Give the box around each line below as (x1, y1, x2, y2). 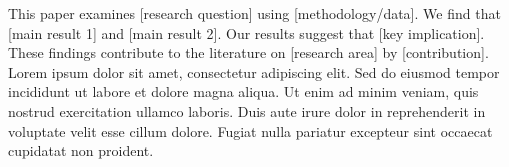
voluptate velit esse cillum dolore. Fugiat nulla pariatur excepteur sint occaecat (8, 120, 493, 141)
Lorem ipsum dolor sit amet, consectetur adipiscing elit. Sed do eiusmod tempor (8, 61, 500, 82)
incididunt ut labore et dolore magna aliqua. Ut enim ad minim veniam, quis (8, 81, 479, 102)
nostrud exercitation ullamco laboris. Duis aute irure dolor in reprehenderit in (8, 100, 486, 121)
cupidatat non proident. (8, 140, 154, 161)
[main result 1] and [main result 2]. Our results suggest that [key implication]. (8, 22, 485, 43)
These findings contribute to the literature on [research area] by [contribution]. (8, 42, 489, 63)
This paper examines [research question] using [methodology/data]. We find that (8, 3, 501, 23)
